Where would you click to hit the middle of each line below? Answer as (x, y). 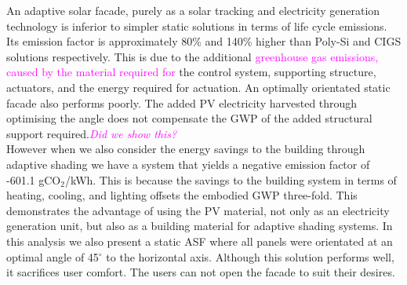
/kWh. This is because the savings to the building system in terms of (231, 179)
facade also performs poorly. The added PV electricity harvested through (182, 102)
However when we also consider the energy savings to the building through (186, 149)
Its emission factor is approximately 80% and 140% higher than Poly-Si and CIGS (204, 41)
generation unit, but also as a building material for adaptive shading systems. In (200, 226)
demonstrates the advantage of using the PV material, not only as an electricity (198, 210)
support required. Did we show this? (92, 133)
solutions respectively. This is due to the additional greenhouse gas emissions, (193, 56)
